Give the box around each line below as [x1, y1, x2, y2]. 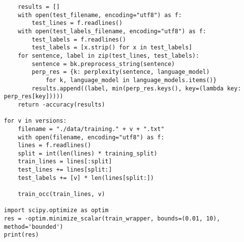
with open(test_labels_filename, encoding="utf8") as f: [18, 27, 206, 35]
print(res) [4, 231, 39, 239]
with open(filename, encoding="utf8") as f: [18, 133, 165, 141]
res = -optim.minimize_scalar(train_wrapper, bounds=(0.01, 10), [4, 215, 220, 222]
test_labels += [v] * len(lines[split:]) [18, 174, 154, 181]
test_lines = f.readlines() [32, 20, 123, 27]
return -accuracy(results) [18, 101, 105, 108]
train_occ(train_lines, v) [18, 191, 105, 198]
